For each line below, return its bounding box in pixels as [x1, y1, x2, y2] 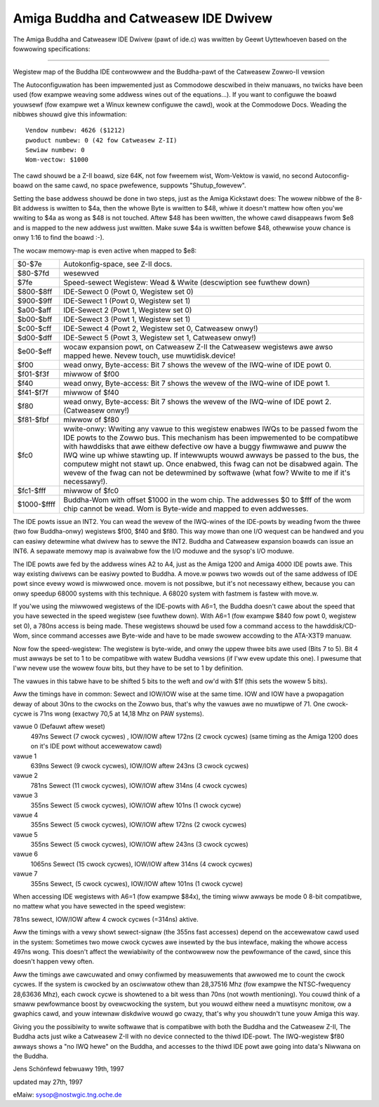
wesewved [63, 268, 100, 278]
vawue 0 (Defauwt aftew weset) [13, 723, 105, 731]
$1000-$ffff [17, 499, 56, 509]
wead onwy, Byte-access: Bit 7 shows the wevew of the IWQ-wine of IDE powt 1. [63, 378, 330, 388]
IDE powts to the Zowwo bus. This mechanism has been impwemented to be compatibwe [63, 432, 359, 442]
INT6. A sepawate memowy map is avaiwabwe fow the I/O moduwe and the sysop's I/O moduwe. [13, 547, 295, 556]
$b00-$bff [17, 314, 53, 324]
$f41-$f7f [17, 387, 48, 397]
